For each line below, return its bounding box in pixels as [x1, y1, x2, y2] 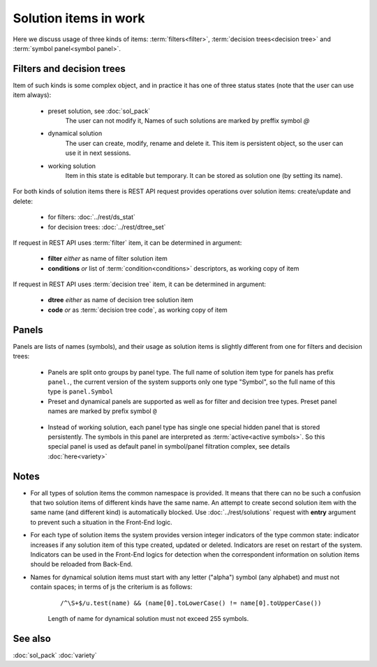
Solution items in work [13, 10, 146, 26]
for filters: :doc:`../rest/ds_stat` [47, 213, 135, 221]
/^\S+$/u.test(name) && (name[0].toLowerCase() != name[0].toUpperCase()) [60, 599, 322, 607]
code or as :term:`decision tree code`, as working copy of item [47, 306, 228, 314]
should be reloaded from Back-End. [30, 560, 133, 569]
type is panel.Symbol [47, 387, 114, 396]
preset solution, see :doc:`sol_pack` [47, 107, 150, 115]
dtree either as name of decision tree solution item [47, 296, 193, 304]
